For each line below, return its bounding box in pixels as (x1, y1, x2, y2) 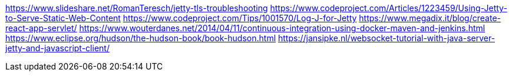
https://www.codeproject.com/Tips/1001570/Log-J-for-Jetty (123, 13, 357, 23)
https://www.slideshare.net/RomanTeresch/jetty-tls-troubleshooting (5, 3, 268, 13)
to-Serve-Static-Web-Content (5, 13, 121, 23)
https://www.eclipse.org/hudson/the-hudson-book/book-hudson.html (5, 33, 276, 43)
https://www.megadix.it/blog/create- (359, 13, 501, 23)
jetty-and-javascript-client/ (5, 43, 110, 53)
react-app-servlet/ (5, 23, 77, 33)
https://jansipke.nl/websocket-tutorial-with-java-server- (278, 33, 496, 43)
